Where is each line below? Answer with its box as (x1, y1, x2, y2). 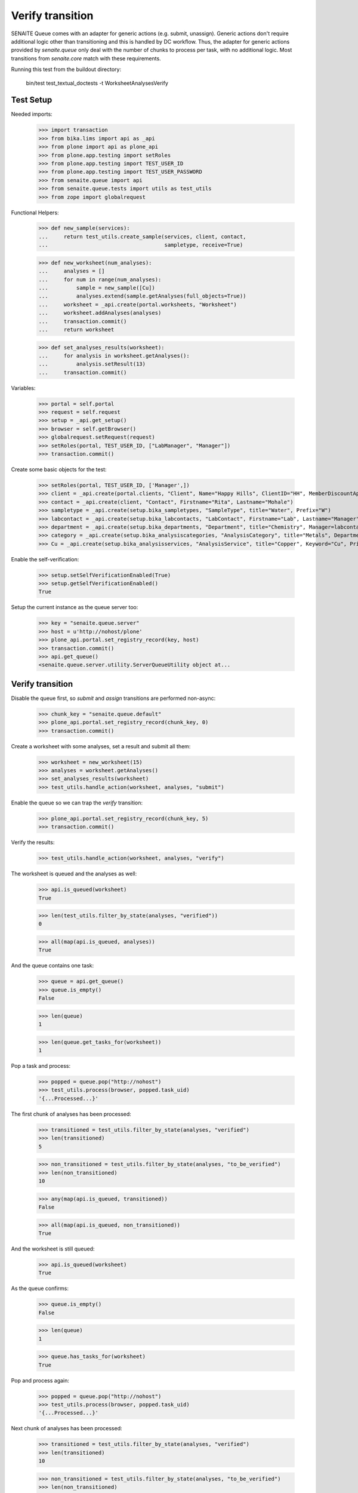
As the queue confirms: (11, 1285, 69, 1292)
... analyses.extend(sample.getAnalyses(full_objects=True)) (38, 293, 246, 300)
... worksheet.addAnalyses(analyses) (38, 309, 162, 317)
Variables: (11, 384, 36, 391)
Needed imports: (11, 110, 53, 118)
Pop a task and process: (11, 1062, 71, 1070)
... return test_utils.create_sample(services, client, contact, (38, 233, 246, 240)
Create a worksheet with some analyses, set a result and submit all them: (11, 742, 191, 749)
